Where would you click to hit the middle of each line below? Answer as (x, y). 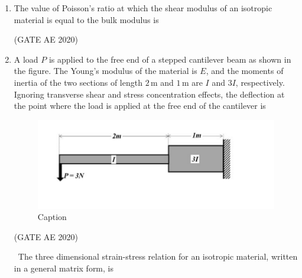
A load (26, 59)
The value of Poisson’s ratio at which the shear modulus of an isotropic (143, 8)
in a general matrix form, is (64, 268)
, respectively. (260, 82)
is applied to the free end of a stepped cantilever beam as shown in (170, 59)
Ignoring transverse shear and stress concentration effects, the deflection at (149, 94)
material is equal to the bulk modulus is (86, 19)
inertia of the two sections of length (78, 82)
